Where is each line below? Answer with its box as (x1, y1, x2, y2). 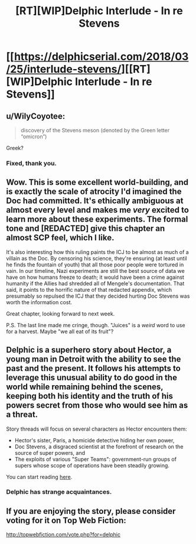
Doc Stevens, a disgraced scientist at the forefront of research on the (14, 443, 184, 450)
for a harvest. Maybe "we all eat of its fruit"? (6, 328, 114, 335)
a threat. (6, 409, 38, 420)
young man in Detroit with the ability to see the (6, 354, 181, 364)
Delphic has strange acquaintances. (6, 488, 112, 496)
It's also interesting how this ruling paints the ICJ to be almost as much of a (6, 248, 189, 255)
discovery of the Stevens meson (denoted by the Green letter (20, 127, 170, 133)
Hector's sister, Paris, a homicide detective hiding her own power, (14, 436, 175, 444)
